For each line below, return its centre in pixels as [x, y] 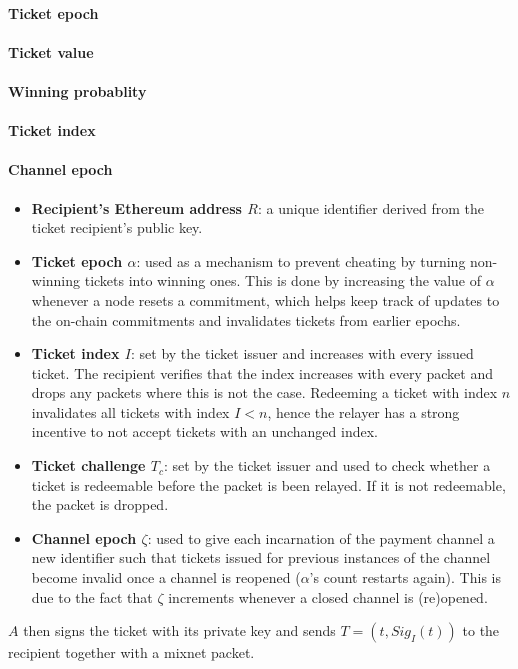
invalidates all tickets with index [130, 411]
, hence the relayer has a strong [363, 411]
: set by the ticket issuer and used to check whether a [327, 465]
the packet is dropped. [100, 504]
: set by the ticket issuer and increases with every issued [302, 353]
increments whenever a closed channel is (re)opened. [328, 596]
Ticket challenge [88, 465]
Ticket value [51, 51]
